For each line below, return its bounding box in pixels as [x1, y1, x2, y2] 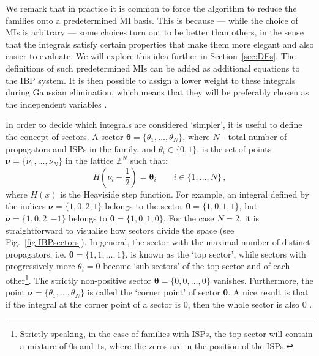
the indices [6, 199, 46, 212]
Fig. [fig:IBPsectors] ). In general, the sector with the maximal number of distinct [6, 235, 310, 248]
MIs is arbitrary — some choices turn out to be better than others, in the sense [6, 26, 304, 39]
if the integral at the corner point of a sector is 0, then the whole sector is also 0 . [6, 297, 312, 310]
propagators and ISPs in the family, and [6, 142, 156, 155]
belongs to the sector [105, 199, 183, 212]
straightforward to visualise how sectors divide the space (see [6, 223, 235, 236]
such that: [130, 154, 168, 167]
